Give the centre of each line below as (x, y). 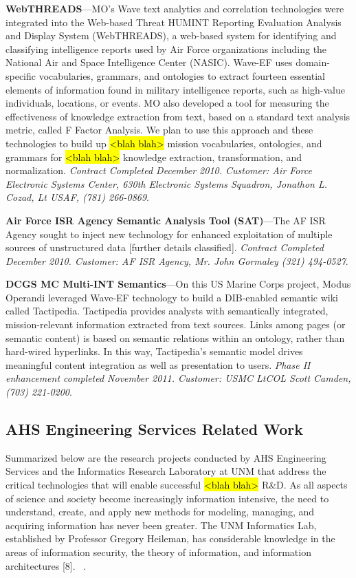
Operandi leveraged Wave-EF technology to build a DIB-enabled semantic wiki (172, 297)
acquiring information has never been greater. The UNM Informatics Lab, (161, 525)
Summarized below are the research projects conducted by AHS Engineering (166, 457)
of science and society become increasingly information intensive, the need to (167, 498)
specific (21, 75)
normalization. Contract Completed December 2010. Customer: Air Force (159, 170)
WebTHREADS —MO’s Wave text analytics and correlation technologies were (175, 8)
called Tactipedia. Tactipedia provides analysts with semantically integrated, (167, 311)
